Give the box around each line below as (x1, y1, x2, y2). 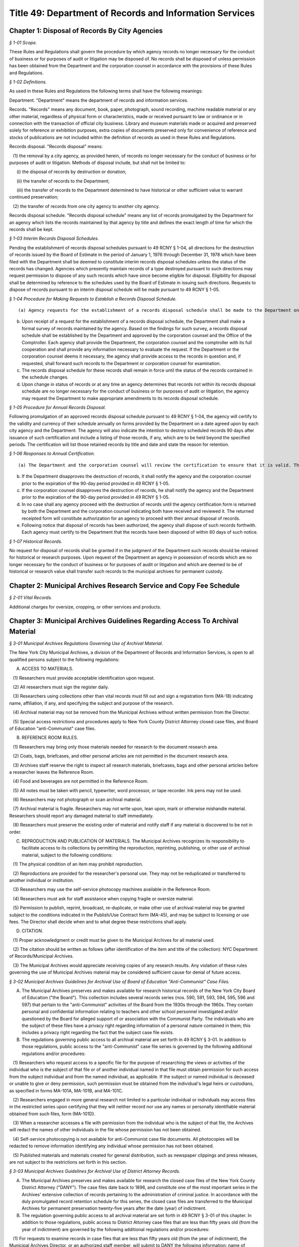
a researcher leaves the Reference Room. (9, 769, 94, 775)
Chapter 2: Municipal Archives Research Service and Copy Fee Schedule (9, 582, 240, 590)
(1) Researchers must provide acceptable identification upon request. (12, 675, 155, 681)
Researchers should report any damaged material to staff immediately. (9, 813, 154, 819)
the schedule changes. (21, 374, 69, 380)
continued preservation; (9, 194, 59, 200)
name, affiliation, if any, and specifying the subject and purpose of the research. (9, 700, 174, 706)
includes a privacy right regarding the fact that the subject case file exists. (21, 1030, 174, 1036)
